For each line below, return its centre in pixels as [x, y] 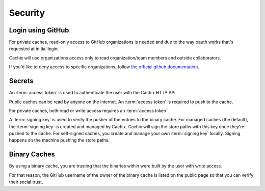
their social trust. [26, 182]
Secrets [21, 81]
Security [27, 13]
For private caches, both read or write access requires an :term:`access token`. [89, 110]
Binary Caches [32, 154]
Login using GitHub [39, 30]
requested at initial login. [34, 49]
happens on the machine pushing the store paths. [59, 140]
